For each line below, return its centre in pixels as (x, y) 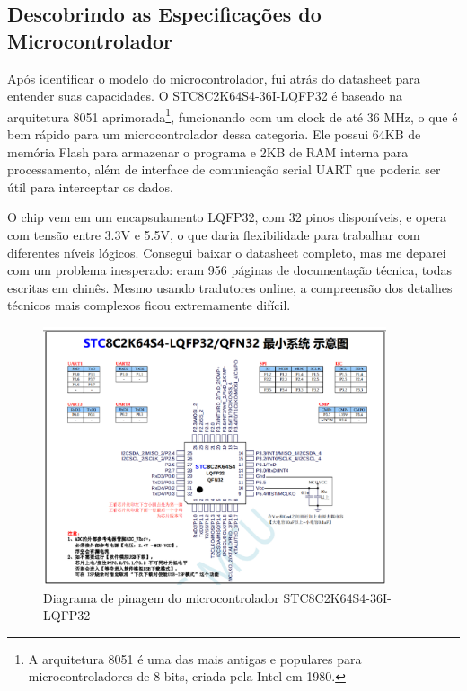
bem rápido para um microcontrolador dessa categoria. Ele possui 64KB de (214, 134)
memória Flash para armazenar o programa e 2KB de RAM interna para (208, 151)
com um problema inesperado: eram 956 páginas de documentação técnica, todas (229, 270)
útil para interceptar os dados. (91, 186)
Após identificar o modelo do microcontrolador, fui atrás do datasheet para (214, 78)
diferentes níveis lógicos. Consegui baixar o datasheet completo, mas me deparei (227, 252)
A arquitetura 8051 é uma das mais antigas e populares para (195, 658)
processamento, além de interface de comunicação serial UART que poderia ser (224, 169)
